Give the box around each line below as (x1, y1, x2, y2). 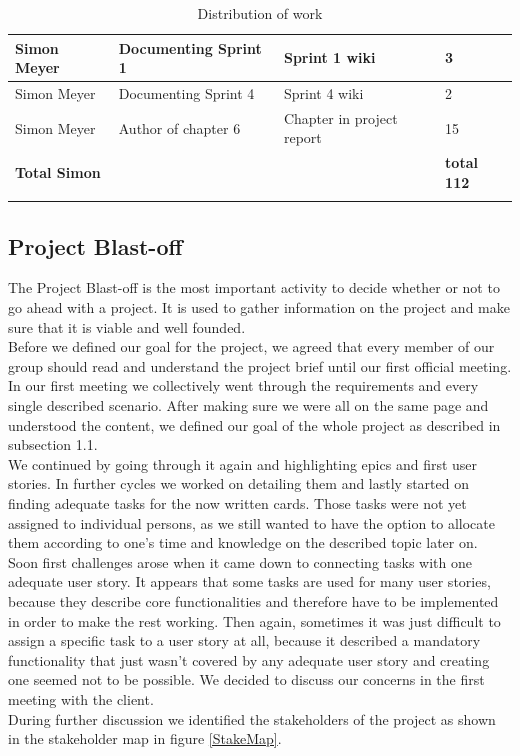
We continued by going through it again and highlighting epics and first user (8, 453, 478, 474)
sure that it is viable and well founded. (8, 316, 246, 337)
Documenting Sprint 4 (118, 83, 255, 104)
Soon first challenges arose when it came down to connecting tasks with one (8, 551, 472, 572)
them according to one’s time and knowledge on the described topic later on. (8, 532, 478, 553)
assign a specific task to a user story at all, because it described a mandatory (8, 630, 481, 651)
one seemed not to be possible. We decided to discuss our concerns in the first (8, 669, 485, 690)
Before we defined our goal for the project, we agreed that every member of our (8, 336, 495, 357)
